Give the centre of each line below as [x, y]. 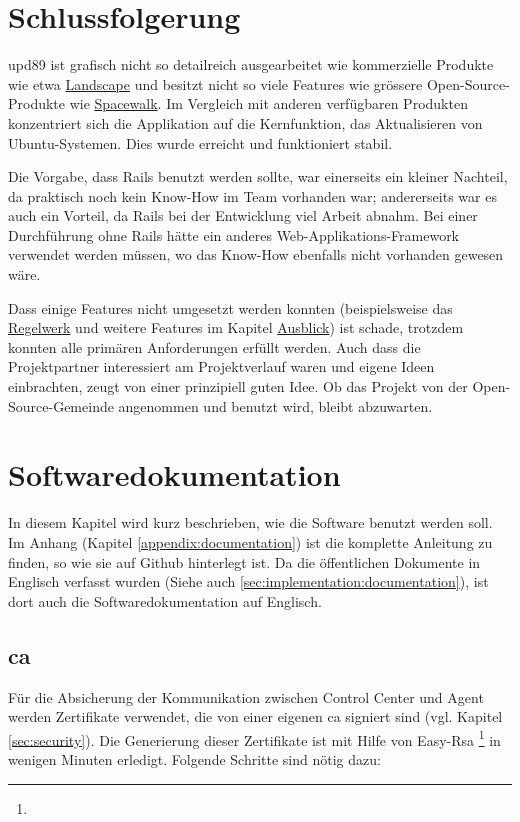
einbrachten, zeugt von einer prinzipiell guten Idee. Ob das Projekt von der [238, 386]
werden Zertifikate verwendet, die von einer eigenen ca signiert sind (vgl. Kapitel [255, 716]
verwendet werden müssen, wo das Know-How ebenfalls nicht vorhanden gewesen [256, 254]
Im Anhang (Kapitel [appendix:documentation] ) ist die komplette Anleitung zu [250, 541]
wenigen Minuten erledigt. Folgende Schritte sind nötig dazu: [194, 758]
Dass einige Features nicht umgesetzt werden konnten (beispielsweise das [230, 307]
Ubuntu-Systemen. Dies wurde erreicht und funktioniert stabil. [200, 142]
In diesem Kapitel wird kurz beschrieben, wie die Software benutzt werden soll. [250, 522]
